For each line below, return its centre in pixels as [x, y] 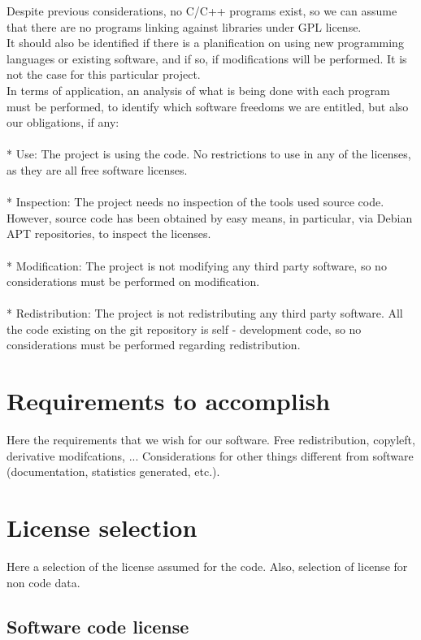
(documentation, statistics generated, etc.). [113, 471]
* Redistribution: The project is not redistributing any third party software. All [205, 313]
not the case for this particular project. [104, 74]
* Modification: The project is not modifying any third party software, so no [197, 265]
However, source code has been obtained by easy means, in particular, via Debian [210, 217]
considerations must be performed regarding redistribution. [154, 345]
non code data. [43, 582]
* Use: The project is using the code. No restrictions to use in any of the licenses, [209, 154]
